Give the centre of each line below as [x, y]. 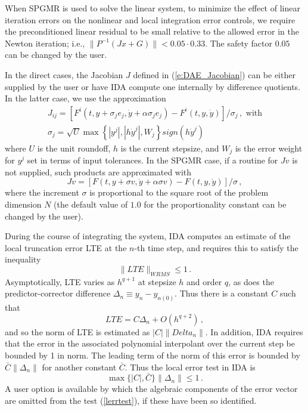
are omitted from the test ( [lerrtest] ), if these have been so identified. [131, 401]
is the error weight [269, 148]
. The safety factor [239, 43]
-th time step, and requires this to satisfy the [216, 247]
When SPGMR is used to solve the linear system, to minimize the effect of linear [153, 8]
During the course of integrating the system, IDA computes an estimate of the [148, 236]
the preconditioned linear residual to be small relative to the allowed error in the [152, 31]
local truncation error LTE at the [66, 247]
